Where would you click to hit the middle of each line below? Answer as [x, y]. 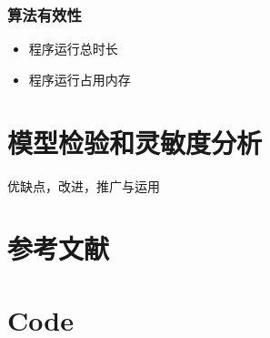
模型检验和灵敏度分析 [135, 142]
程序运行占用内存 [80, 79]
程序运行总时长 [73, 49]
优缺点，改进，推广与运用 [84, 185]
